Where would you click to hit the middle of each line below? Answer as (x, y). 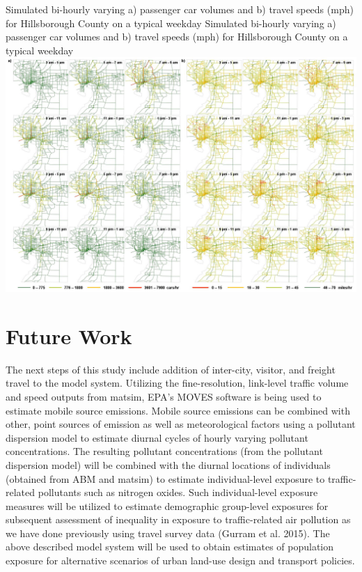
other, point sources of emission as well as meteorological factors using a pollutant (181, 424)
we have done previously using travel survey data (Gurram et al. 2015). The (168, 533)
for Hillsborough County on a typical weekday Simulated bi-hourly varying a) (171, 23)
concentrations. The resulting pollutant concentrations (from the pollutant (164, 451)
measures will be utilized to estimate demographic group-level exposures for (167, 505)
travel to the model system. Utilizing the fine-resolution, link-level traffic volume (177, 383)
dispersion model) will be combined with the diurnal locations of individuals (168, 464)
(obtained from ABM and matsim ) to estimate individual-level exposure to (165, 478)
